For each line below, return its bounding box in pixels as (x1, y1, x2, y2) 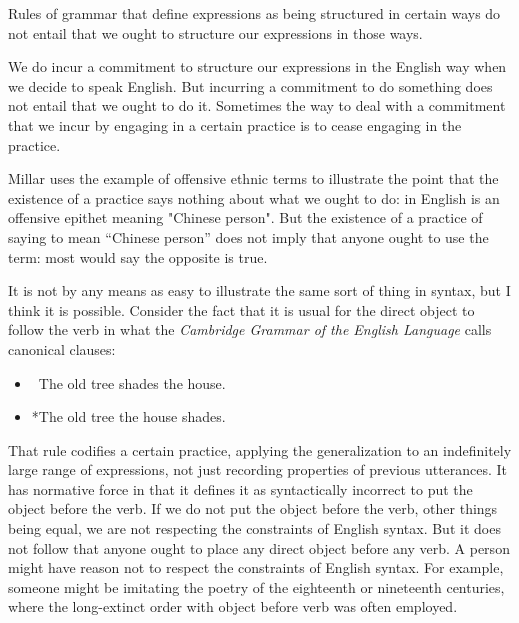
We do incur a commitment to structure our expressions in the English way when (8, 56, 507, 77)
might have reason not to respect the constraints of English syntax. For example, (8, 557, 504, 578)
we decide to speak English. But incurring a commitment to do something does (8, 75, 493, 96)
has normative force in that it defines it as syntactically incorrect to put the (8, 478, 473, 499)
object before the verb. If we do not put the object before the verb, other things (8, 498, 498, 519)
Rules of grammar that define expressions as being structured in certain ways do (8, 3, 501, 23)
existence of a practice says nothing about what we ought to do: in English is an (8, 187, 500, 208)
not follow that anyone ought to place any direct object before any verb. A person (8, 537, 510, 558)
